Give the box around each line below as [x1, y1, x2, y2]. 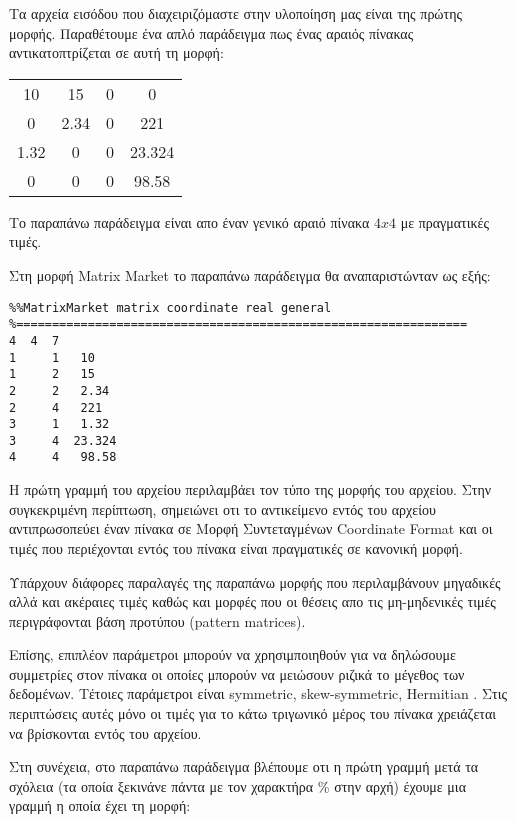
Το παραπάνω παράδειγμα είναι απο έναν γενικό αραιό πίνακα [9, 211, 370, 232]
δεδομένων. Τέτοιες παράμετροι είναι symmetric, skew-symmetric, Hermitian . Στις [9, 683, 507, 704]
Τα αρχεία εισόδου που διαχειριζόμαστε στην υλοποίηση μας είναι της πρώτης [9, 3, 463, 23]
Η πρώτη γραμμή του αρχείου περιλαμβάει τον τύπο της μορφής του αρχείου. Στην [9, 479, 492, 500]
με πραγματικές [400, 211, 489, 232]
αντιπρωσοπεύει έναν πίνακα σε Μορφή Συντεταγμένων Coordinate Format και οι [9, 518, 493, 539]
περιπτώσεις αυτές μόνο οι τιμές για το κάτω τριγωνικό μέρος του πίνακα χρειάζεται [9, 703, 496, 724]
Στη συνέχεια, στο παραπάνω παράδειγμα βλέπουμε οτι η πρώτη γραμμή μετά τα [9, 756, 479, 777]
